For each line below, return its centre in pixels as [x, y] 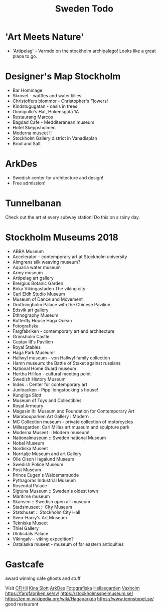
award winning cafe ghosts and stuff [43, 578]
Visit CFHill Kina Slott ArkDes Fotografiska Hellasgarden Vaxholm [72, 588]
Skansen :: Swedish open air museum [51, 501]
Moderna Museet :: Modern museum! [51, 432]
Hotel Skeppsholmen [34, 127]
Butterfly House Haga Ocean [42, 320]
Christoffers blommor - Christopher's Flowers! [60, 101]
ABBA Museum [28, 251]
